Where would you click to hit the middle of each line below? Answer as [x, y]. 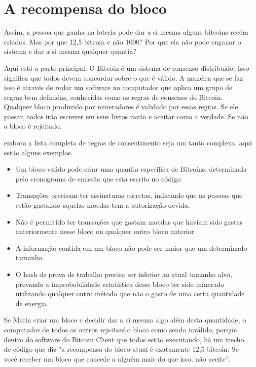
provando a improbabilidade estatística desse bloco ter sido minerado [120, 284]
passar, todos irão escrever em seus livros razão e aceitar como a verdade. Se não [126, 116]
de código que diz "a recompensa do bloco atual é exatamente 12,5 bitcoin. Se [121, 349]
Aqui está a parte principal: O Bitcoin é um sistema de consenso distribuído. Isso [127, 68]
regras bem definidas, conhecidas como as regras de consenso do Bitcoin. [113, 97]
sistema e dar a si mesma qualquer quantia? [70, 51]
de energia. [32, 303]
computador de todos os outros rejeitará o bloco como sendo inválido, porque [121, 329]
